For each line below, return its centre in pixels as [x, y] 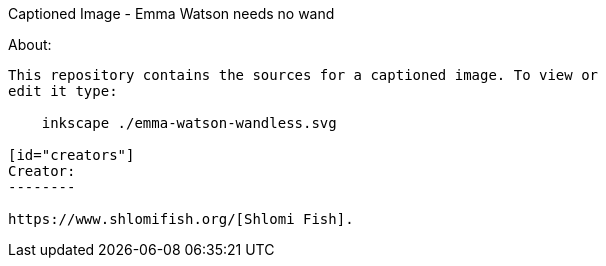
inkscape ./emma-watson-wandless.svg [189, 123]
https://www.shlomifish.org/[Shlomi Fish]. [181, 219]
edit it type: [63, 91]
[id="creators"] [71, 155]
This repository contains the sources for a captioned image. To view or [303, 75]
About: [30, 44]
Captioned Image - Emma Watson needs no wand [171, 13]
